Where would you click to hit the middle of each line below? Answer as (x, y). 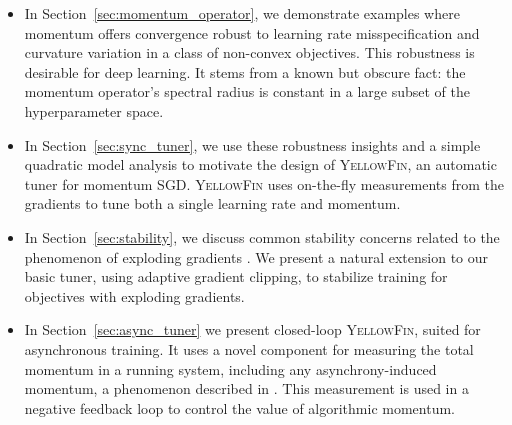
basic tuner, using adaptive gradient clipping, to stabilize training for (236, 276)
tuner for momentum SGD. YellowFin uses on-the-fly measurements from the (264, 183)
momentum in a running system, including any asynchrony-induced (230, 368)
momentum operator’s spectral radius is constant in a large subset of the (247, 91)
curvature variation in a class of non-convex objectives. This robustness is (249, 52)
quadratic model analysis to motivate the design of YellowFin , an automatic (260, 164)
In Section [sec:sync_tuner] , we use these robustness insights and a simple (252, 144)
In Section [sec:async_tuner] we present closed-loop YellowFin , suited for (252, 329)
